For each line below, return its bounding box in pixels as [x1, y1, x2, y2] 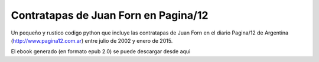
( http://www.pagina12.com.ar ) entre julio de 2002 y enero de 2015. [11, 37, 173, 44]
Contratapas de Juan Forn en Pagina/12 [11, 9, 209, 22]
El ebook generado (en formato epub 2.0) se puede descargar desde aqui [11, 48, 191, 55]
